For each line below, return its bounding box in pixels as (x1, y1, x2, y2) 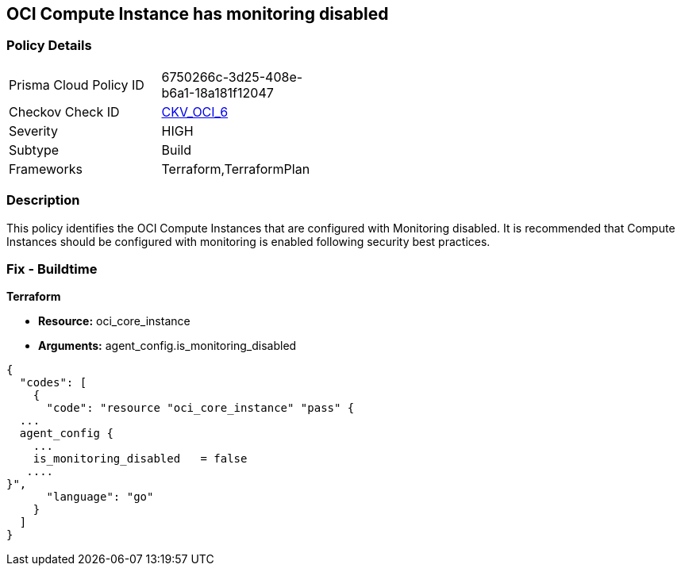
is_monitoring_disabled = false (33, 452, 248, 466)
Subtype (9, 141, 60, 158)
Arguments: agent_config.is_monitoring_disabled (38, 339, 297, 353)
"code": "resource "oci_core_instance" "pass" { (46, 401, 355, 415)
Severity (9, 122, 58, 139)
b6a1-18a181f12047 (161, 84, 274, 101)
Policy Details (6, 37, 92, 54)
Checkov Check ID (9, 103, 120, 120)
